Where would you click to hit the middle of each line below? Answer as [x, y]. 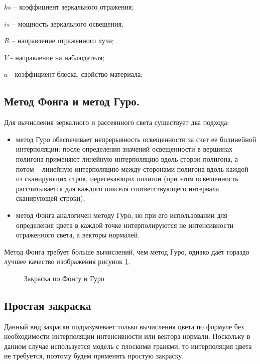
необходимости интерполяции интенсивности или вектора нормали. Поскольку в [127, 336]
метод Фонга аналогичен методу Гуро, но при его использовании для [121, 215]
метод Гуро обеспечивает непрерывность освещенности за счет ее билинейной [136, 139]
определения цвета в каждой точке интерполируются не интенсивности [125, 225]
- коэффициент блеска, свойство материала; [77, 74]
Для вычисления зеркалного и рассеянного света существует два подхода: [117, 122]
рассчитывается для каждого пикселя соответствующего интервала [117, 188]
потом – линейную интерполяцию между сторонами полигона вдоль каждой [132, 168]
